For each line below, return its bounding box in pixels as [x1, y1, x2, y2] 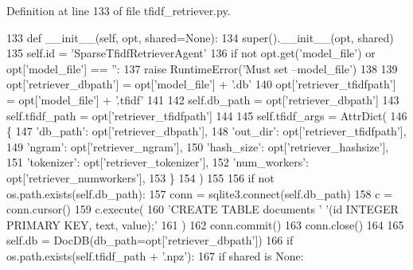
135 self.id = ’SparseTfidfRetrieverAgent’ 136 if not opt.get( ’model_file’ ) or [6, 45, 376, 61]
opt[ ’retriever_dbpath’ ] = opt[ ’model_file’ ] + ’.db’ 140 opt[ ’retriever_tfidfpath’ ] [6, 76, 396, 92]
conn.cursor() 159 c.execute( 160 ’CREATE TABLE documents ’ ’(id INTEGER [6, 201, 399, 217]
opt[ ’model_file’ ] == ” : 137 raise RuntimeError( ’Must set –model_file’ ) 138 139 [6, 60, 398, 76]
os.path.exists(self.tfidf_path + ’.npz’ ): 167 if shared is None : [6, 247, 304, 264]
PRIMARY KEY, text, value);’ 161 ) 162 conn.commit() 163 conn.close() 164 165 [6, 216, 404, 233]
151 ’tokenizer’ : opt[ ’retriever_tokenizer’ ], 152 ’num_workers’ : [6, 154, 309, 170]
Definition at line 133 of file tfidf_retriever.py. [6, 2, 231, 18]
